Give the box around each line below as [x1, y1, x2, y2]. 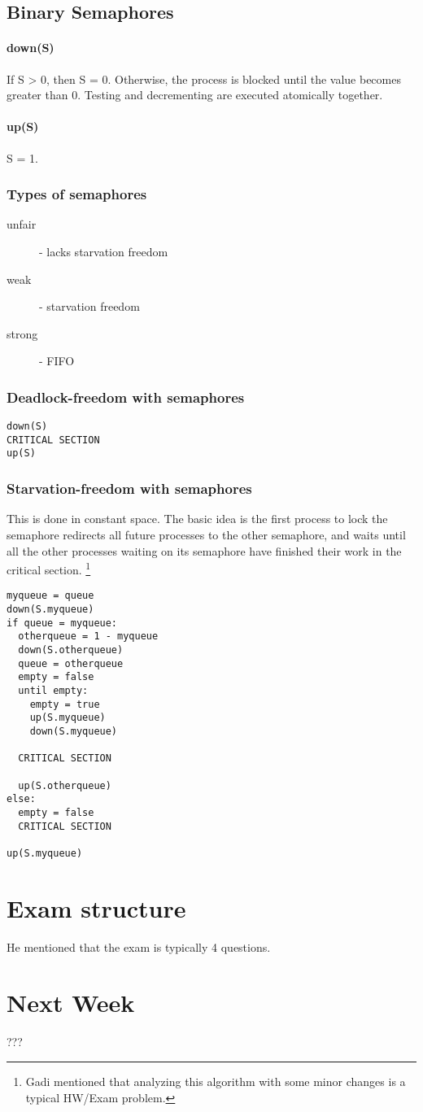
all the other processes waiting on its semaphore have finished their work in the [7, 542, 402, 559]
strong [7, 325, 38, 342]
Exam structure [7, 891, 186, 924]
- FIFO [39, 352, 75, 369]
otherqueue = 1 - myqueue [18, 630, 159, 643]
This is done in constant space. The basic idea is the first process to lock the [7, 510, 388, 527]
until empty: [18, 684, 89, 696]
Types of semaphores [7, 184, 147, 204]
